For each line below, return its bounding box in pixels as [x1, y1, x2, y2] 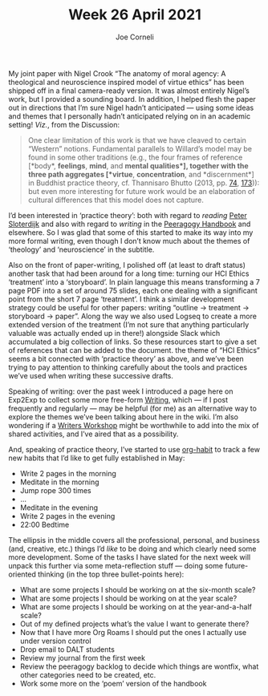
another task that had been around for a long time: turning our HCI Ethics [8, 269, 250, 278]
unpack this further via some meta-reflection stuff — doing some [8, 560, 223, 570]
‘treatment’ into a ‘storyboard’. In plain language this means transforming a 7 [8, 277, 261, 286]
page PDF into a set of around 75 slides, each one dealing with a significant [8, 285, 258, 295]
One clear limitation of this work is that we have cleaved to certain [27, 135, 247, 145]
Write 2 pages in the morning [19, 468, 116, 478]
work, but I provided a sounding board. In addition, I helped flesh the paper [8, 94, 257, 103]
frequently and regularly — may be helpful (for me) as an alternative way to [8, 403, 257, 413]
